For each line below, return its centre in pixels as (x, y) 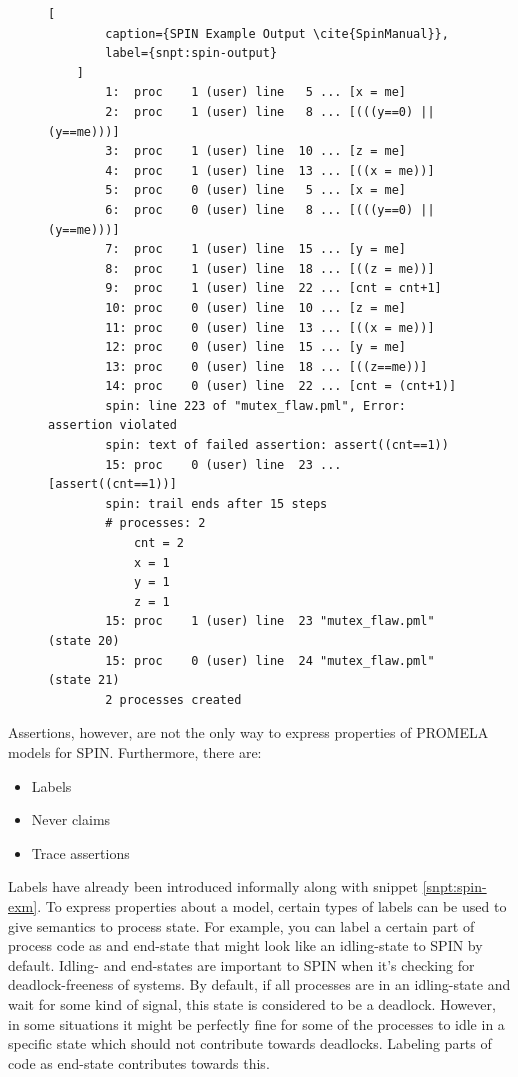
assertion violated (112, 425)
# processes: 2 (155, 523)
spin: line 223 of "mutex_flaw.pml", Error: (255, 405)
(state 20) (84, 641)
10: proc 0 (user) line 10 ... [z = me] (255, 307)
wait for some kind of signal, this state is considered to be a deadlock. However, (252, 1003)
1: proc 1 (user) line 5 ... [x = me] (255, 92)
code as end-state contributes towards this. (139, 1062)
